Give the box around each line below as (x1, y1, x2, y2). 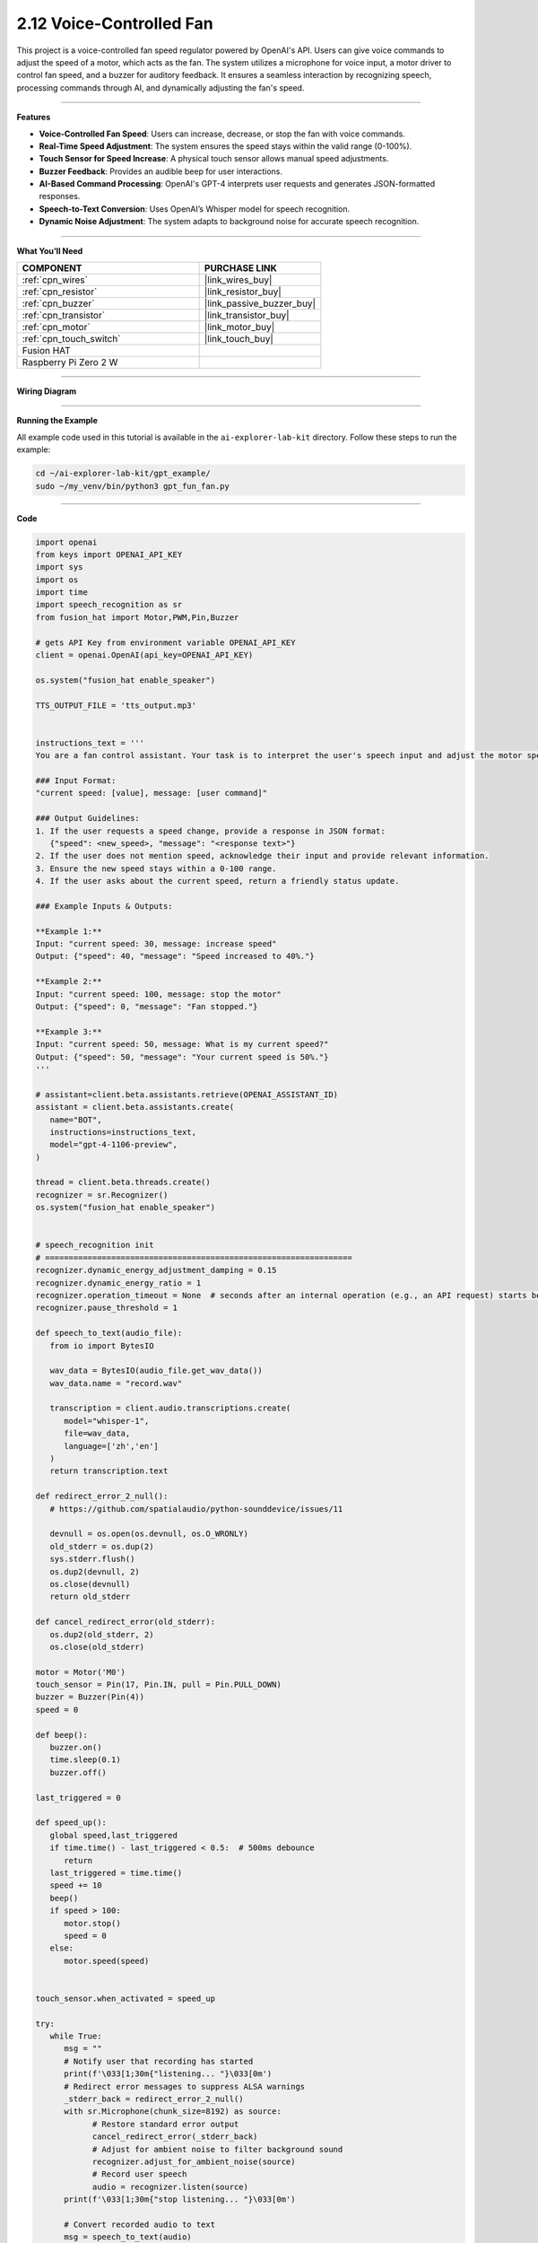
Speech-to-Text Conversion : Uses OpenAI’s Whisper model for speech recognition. (39, 203, 351, 214)
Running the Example (16, 415, 99, 426)
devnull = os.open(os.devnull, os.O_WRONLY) (49, 1529, 248, 1539)
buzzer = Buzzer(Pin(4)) (35, 1692, 145, 1702)
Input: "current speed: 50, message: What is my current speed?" (35, 1039, 329, 1050)
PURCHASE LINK (204, 262, 278, 275)
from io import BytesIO (49, 1340, 154, 1350)
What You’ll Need (16, 245, 83, 256)
